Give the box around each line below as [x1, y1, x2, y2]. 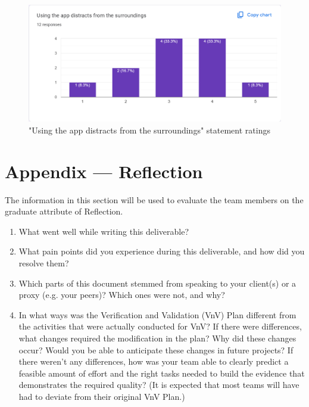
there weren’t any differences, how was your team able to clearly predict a [18, 355, 289, 368]
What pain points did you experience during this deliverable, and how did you [18, 245, 305, 257]
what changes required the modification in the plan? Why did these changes [18, 331, 296, 344]
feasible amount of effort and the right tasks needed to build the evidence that [18, 366, 305, 379]
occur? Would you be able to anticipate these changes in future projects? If [18, 343, 294, 356]
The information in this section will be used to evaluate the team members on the [5, 193, 304, 206]
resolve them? [18, 256, 69, 269]
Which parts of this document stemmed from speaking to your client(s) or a [18, 276, 296, 289]
